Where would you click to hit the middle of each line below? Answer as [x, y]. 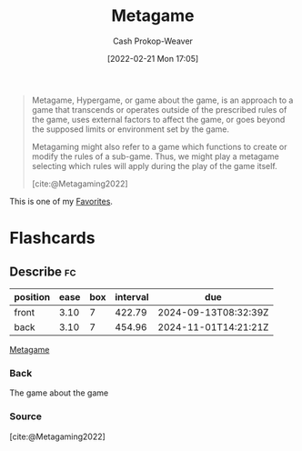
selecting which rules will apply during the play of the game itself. [154, 165]
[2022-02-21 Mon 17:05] [153, 58]
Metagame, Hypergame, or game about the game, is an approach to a [162, 100]
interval [132, 296]
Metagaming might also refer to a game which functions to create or [159, 146]
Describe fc [43, 271]
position [32, 296]
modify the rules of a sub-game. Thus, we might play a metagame [155, 156]
